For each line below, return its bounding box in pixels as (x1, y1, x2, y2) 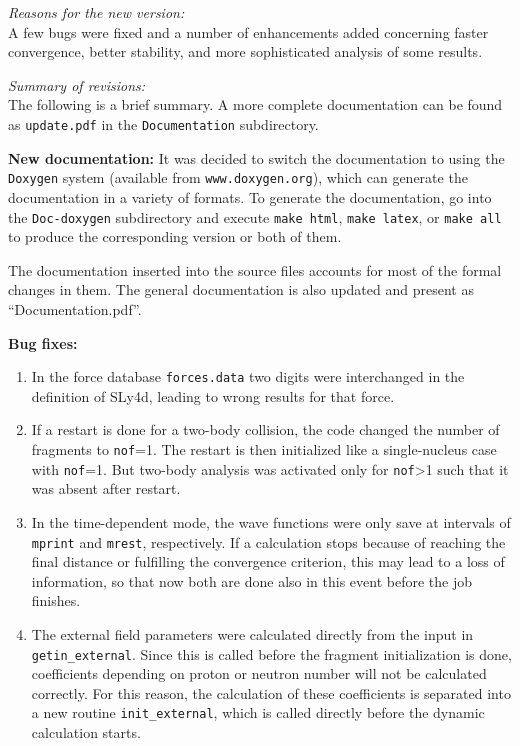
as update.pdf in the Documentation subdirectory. (8, 113, 319, 134)
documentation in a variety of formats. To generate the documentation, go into (8, 186, 492, 207)
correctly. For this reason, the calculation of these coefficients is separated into (31, 682, 511, 703)
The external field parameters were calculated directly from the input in (31, 623, 474, 644)
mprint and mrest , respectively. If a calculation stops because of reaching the (31, 531, 506, 552)
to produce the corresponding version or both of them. (8, 226, 342, 247)
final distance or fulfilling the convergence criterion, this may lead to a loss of (31, 551, 505, 572)
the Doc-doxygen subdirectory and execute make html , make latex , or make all (8, 206, 502, 227)
